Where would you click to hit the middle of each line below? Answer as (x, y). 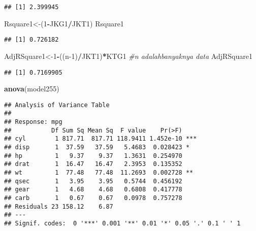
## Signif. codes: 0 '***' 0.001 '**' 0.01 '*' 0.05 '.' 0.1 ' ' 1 (122, 223)
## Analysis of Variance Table (57, 105)
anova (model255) (32, 89)
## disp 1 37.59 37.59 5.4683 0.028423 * (97, 147)
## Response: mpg (33, 122)
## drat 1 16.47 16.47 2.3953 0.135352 (93, 164)
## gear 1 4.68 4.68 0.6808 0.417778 (93, 190)
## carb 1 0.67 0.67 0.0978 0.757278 (93, 198)
